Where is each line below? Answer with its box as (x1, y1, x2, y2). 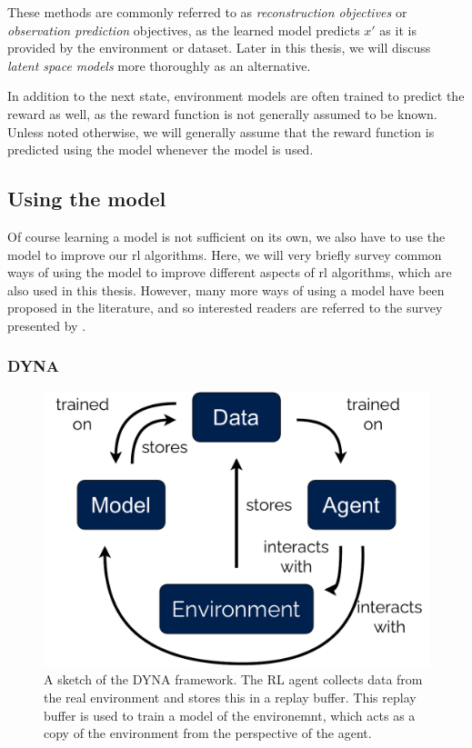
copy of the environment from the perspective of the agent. (44, 723, 372, 743)
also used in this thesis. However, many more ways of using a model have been (7, 280, 445, 299)
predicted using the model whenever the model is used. (7, 140, 314, 159)
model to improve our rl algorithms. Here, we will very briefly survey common (7, 244, 442, 264)
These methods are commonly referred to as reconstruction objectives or (7, 3, 407, 21)
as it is (379, 20, 417, 39)
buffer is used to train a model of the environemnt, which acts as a (44, 705, 416, 724)
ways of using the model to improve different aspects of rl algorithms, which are (7, 263, 452, 282)
